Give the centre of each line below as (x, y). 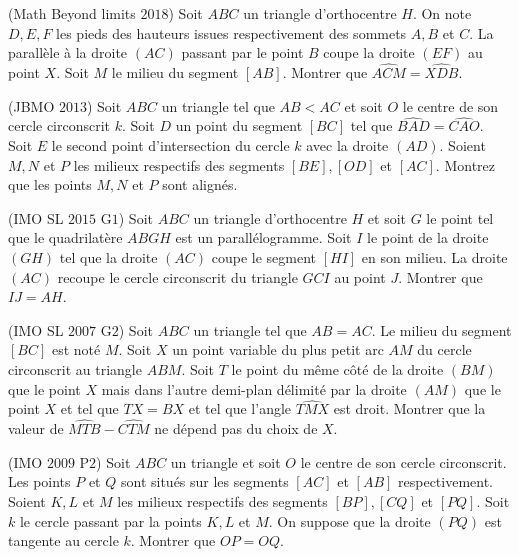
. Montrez (465, 164)
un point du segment (239, 125)
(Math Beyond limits (72, 13)
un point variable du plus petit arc (278, 349)
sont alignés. (200, 184)
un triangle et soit (225, 461)
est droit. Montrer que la (409, 408)
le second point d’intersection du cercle (170, 145)
